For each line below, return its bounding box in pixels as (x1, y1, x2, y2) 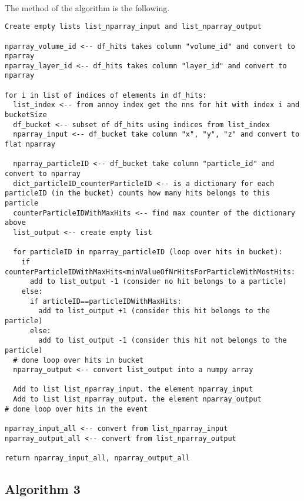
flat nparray (5, 140, 55, 149)
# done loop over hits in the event (5, 404, 148, 413)
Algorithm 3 (5, 480, 81, 498)
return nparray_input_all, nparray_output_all (5, 454, 190, 463)
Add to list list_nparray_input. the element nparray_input (13, 385, 253, 394)
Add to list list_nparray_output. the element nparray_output (13, 395, 262, 404)
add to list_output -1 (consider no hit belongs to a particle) (29, 277, 287, 286)
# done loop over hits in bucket (13, 356, 144, 364)
